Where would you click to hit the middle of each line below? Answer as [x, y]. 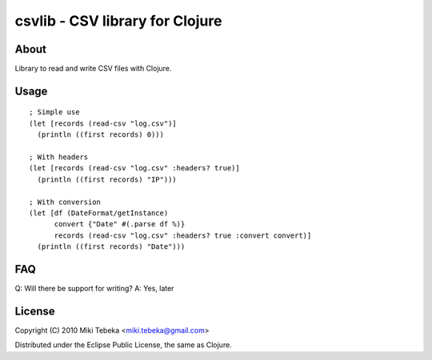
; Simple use [54, 112]
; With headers [59, 157]
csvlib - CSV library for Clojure [118, 21]
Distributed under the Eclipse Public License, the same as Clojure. [123, 345]
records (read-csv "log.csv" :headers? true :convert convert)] [183, 235]
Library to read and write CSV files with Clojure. [93, 69]
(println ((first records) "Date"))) [111, 247]
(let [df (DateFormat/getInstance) [99, 213]
